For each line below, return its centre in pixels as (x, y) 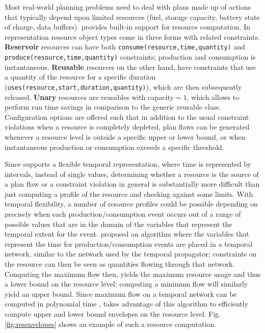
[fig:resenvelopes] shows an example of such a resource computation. (111, 324)
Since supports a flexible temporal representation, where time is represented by (128, 164)
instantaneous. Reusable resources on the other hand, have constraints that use (130, 67)
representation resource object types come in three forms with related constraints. (132, 36)
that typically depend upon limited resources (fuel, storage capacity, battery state (132, 17)
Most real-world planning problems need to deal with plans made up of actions (128, 7)
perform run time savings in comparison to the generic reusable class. (113, 107)
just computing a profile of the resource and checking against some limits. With (129, 194)
